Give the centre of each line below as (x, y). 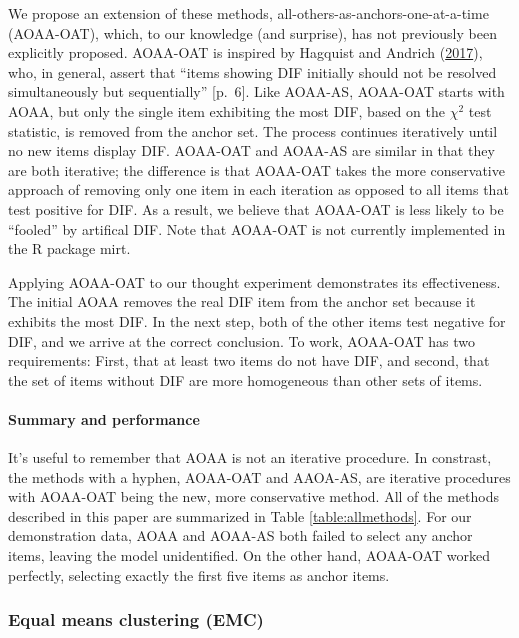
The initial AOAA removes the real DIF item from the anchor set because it (242, 301)
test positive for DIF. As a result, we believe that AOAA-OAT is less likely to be (256, 208)
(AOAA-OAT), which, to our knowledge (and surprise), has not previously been (252, 32)
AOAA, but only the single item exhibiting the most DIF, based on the (226, 110)
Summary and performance (104, 418)
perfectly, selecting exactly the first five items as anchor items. (199, 574)
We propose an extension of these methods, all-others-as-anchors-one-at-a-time (248, 13)
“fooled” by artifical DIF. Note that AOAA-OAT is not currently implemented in (257, 228)
